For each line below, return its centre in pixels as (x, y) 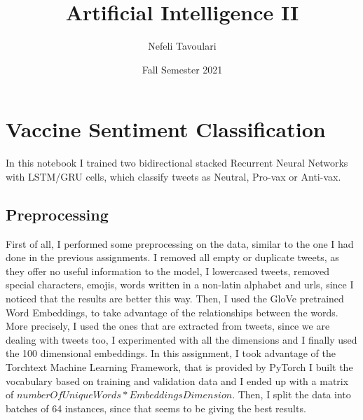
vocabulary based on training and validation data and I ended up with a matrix (177, 380)
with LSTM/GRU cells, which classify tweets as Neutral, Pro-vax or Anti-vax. (173, 176)
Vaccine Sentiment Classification (166, 129)
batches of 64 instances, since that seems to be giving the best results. (156, 408)
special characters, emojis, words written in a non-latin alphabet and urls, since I (180, 285)
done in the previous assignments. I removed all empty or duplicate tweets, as (172, 257)
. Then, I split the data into (292, 394)
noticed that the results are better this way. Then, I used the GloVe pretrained (175, 299)
